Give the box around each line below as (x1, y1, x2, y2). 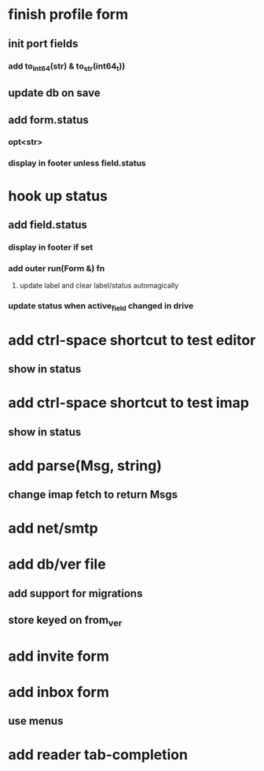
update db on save (8, 87, 101, 100)
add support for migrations (8, 587, 143, 600)
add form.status (8, 113, 89, 127)
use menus (8, 714, 64, 728)
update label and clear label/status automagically (19, 281, 179, 291)
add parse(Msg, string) (8, 457, 163, 474)
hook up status (8, 187, 108, 205)
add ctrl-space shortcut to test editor (8, 331, 256, 349)
